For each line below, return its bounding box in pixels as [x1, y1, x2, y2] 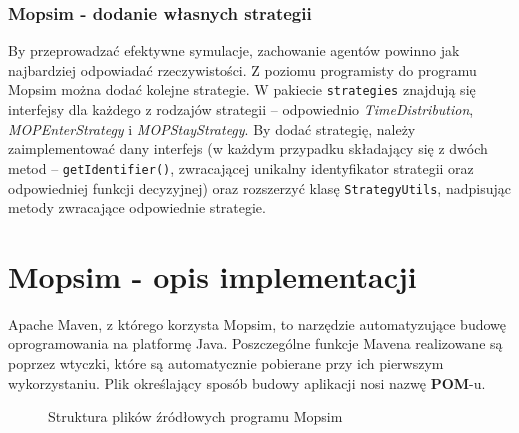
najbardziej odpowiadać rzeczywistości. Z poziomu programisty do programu [8, 59, 477, 80]
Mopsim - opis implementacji [8, 255, 417, 296]
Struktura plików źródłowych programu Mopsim [48, 406, 343, 427]
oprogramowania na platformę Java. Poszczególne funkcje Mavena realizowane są [8, 333, 503, 354]
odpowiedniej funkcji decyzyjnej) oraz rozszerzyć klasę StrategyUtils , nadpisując [8, 177, 511, 198]
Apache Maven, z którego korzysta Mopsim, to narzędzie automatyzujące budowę [8, 313, 507, 334]
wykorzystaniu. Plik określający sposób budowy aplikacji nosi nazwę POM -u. [8, 372, 486, 393]
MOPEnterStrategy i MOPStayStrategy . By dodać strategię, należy [8, 118, 416, 139]
